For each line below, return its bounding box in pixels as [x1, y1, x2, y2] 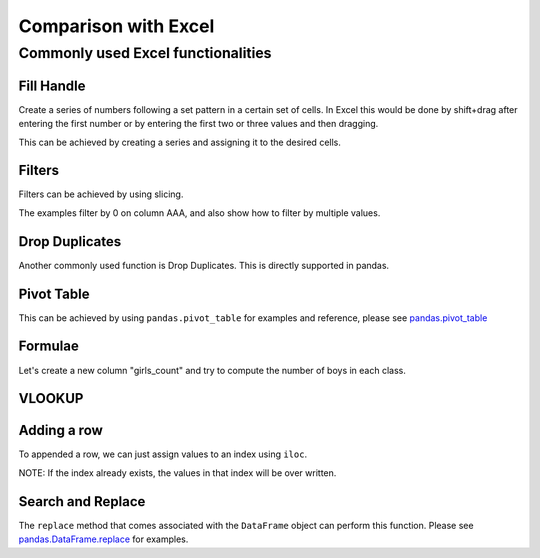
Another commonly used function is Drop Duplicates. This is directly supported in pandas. [18, 259, 390, 271]
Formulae [18, 338, 79, 355]
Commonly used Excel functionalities [18, 44, 272, 62]
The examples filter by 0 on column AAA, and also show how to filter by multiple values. [18, 206, 381, 219]
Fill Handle [18, 77, 86, 94]
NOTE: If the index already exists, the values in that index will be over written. [18, 466, 337, 479]
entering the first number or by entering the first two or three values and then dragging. [18, 118, 379, 130]
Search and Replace [18, 493, 146, 510]
